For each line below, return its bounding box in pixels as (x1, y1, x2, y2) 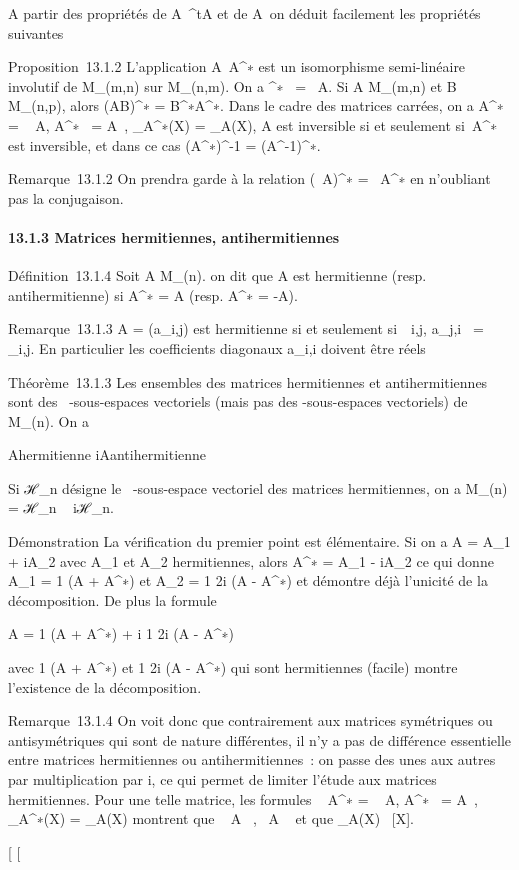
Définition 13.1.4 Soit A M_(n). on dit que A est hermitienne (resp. (8, 265, 427, 286)
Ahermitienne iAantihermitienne (8, 444, 207, 465)
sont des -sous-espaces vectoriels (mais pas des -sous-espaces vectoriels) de (8, 391, 468, 412)
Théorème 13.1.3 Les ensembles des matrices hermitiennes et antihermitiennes (8, 371, 488, 392)
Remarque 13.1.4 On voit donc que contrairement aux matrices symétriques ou (8, 710, 493, 731)
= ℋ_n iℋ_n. (8, 497, 114, 518)
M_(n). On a (8, 410, 89, 431)
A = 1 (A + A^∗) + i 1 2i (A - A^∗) (8, 623, 234, 644)
